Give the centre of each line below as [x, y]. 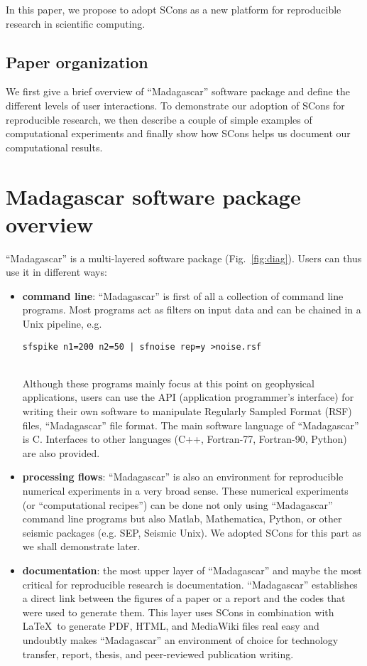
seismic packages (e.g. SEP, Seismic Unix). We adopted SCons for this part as [192, 532]
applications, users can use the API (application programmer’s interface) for [188, 397]
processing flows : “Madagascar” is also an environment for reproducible [183, 477]
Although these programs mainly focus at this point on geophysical [168, 383]
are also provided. [61, 452]
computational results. [54, 147]
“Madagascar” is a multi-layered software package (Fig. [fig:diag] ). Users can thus [184, 258]
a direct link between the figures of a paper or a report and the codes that [184, 598]
